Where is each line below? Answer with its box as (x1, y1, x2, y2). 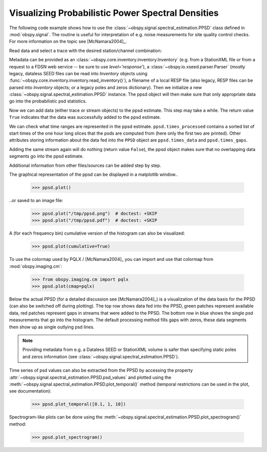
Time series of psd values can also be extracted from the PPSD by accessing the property (9, 367, 193, 373)
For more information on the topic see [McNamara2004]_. (9, 39, 127, 45)
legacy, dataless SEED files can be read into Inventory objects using (9, 70, 148, 76)
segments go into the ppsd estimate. (9, 153, 84, 159)
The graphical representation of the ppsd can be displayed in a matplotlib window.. (9, 171, 178, 177)
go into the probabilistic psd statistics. (9, 98, 87, 104)
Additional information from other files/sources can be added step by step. (9, 162, 162, 168)
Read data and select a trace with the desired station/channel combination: (9, 48, 162, 53)
